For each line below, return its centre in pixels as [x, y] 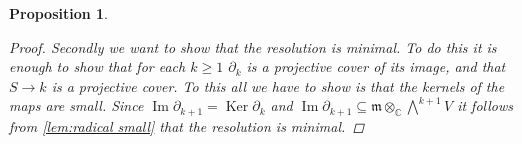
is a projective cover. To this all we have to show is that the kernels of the [278, 85]
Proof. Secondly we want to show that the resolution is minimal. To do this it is [253, 46]
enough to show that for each [97, 66]
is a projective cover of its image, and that [376, 66]
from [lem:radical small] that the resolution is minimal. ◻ [187, 125]
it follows [485, 105]
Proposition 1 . [58, 13]
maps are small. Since [76, 105]
